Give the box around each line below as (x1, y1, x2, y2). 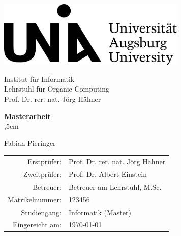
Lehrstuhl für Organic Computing (4, 83, 109, 94)
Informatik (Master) (68, 206, 131, 217)
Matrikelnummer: (8, 194, 62, 204)
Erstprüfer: (27, 156, 62, 167)
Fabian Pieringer (4, 137, 56, 148)
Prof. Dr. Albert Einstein (68, 169, 147, 179)
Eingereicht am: (12, 219, 62, 230)
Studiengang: (21, 206, 62, 217)
